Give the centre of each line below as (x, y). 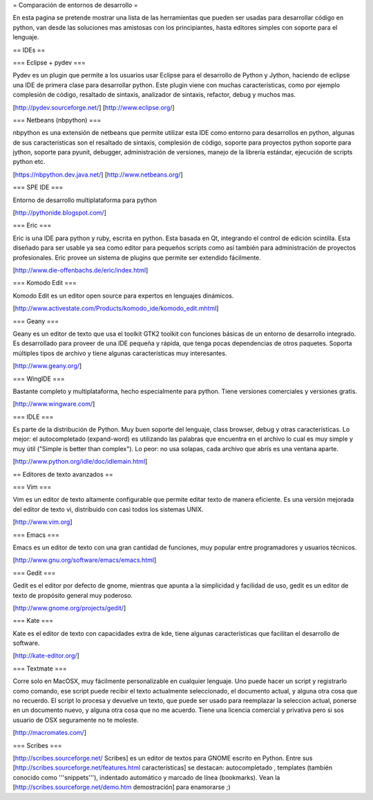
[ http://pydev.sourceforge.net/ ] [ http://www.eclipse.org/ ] (94, 107)
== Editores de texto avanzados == (63, 474)
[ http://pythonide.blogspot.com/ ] (60, 213)
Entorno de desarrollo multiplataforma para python (85, 200)
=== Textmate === (40, 669)
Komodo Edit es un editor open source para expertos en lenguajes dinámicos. (123, 296)
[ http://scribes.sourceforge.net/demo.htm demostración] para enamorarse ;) (122, 787)
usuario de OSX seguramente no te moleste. (76, 720)
